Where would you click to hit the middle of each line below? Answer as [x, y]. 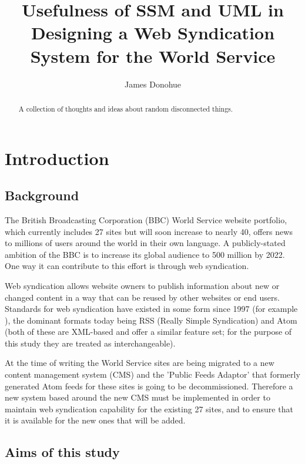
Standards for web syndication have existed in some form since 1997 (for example [151, 309]
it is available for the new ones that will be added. [95, 420]
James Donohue [153, 84]
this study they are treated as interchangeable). [90, 343]
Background [42, 195]
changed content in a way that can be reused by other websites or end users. [142, 297]
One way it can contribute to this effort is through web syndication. [127, 266]
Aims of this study [62, 452]
